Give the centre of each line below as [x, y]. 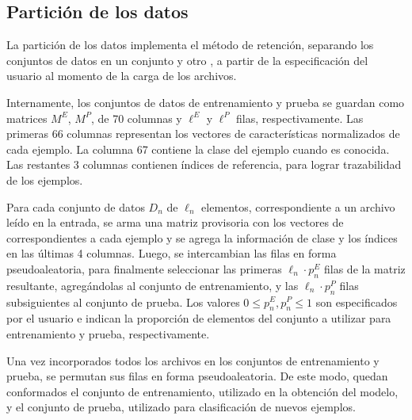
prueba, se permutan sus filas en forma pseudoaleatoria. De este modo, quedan [197, 376]
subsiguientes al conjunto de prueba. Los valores [123, 302]
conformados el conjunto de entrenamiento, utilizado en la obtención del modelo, [202, 391]
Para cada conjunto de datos [76, 206]
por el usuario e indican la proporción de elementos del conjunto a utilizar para [199, 318]
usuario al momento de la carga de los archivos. [122, 76]
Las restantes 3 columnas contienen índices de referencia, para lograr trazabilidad [204, 164]
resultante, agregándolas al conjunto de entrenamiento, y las [153, 285]
